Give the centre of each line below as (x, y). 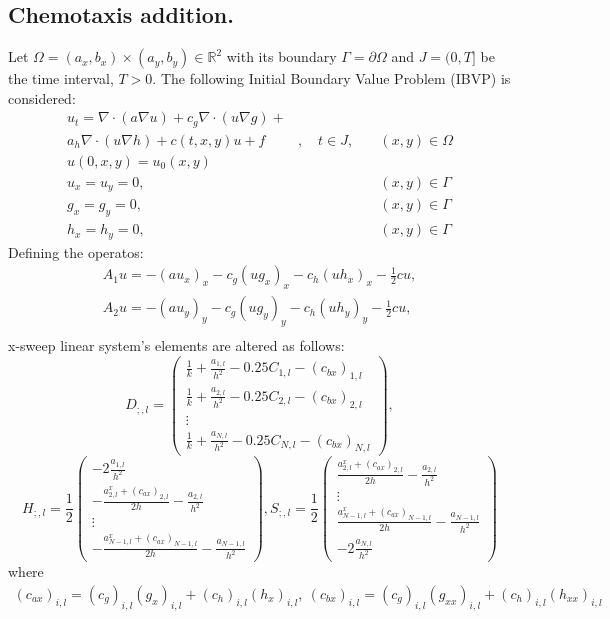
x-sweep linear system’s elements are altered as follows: (176, 345)
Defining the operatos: (76, 251)
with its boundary (281, 56)
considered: (42, 97)
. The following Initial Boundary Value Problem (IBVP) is (331, 78)
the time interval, (61, 78)
